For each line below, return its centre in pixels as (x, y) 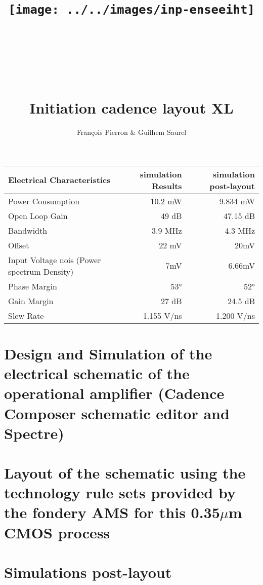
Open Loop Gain (38, 215)
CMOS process (57, 532)
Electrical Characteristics (59, 180)
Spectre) (34, 433)
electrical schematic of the (97, 373)
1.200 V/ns (235, 315)
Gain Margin (31, 301)
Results (167, 186)
